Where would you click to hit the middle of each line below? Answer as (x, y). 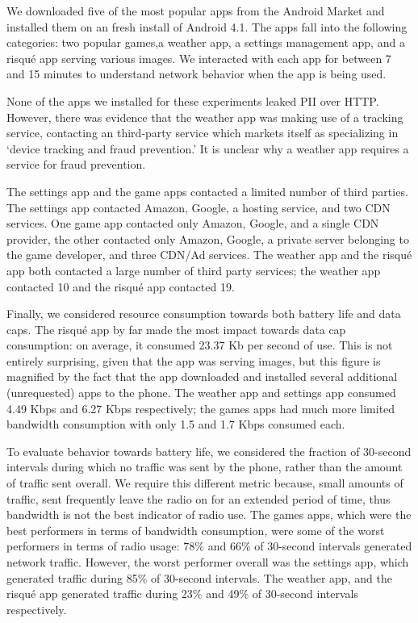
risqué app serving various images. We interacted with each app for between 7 (199, 58)
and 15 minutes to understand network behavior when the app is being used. (196, 74)
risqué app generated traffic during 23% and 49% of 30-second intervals (182, 594)
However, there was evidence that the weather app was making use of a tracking (205, 117)
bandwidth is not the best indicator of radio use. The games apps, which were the (209, 514)
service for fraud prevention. (76, 164)
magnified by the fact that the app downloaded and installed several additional (202, 376)
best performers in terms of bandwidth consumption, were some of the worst (196, 530)
